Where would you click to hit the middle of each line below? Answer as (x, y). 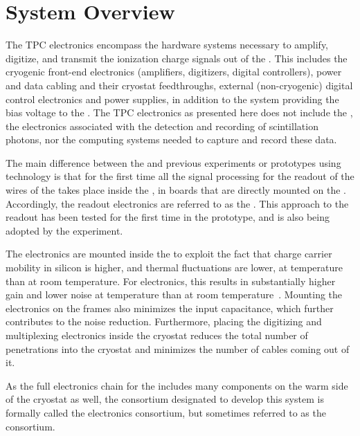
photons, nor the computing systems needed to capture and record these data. (171, 139)
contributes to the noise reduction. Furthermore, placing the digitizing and (164, 321)
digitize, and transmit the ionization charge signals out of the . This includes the (177, 58)
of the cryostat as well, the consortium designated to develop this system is (165, 399)
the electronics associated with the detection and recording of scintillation (162, 126)
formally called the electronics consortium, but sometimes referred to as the (166, 412)
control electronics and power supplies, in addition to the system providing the (172, 99)
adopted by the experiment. (64, 230)
